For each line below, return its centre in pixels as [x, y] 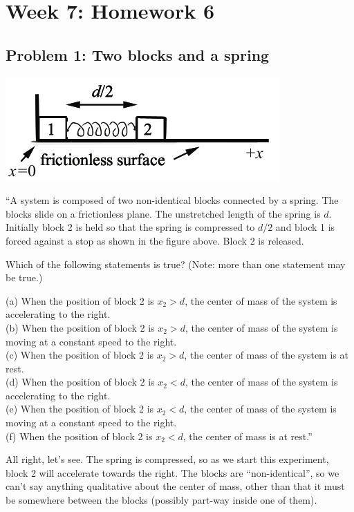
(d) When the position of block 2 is [80, 382]
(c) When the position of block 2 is [80, 355]
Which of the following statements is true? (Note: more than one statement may [176, 264]
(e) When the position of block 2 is [80, 409]
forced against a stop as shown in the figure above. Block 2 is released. [155, 240]
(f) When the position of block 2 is [79, 436]
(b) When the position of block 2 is [80, 327]
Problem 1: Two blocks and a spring [138, 54]
